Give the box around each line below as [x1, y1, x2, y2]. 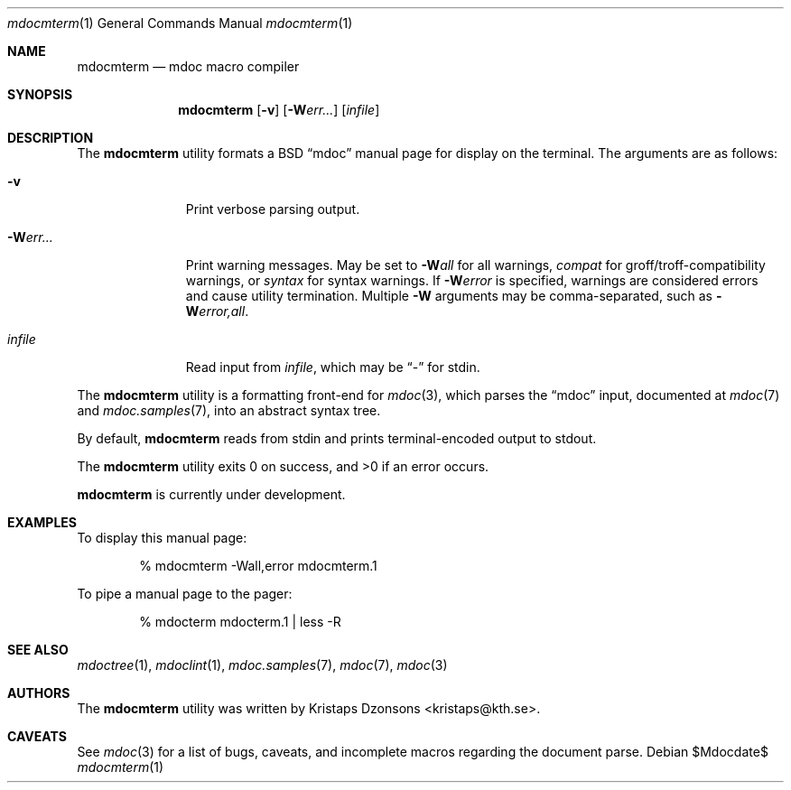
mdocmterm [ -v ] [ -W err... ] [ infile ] [178, 102, 380, 117]
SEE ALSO [7, 642, 69, 657]
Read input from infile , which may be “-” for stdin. [185, 359, 480, 375]
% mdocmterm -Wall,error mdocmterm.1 [139, 558, 377, 573]
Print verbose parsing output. [185, 201, 360, 217]
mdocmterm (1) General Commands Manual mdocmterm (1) [7, 15, 353, 31]
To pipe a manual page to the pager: [77, 586, 293, 601]
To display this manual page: [77, 530, 247, 545]
